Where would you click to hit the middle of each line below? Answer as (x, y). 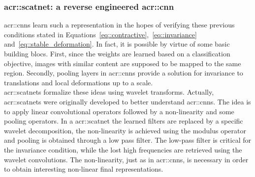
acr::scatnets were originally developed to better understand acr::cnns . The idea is (127, 101)
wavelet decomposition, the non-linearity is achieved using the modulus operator (125, 130)
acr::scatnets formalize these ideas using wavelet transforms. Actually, (109, 92)
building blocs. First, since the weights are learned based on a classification (117, 53)
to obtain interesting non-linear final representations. (84, 169)
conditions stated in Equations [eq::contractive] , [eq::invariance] (100, 34)
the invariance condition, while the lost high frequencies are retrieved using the (123, 149)
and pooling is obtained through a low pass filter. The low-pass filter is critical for (127, 140)
